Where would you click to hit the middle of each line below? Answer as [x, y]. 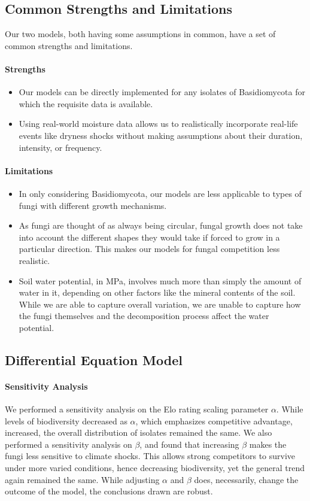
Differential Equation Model [94, 359]
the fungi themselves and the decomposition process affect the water [144, 316]
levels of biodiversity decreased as [66, 420]
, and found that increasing [189, 444]
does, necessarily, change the [246, 479]
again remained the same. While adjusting [82, 479]
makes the [268, 444]
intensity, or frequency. [60, 147]
